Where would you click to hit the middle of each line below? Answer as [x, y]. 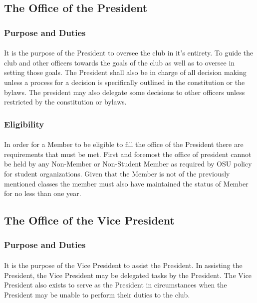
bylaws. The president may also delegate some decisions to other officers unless [125, 92]
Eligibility [24, 124]
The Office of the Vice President [90, 220]
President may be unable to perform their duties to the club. [97, 294]
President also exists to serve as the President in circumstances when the [116, 285]
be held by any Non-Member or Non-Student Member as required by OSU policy [128, 164]
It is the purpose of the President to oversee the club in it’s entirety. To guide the [129, 53]
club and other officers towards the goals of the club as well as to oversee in [120, 62]
